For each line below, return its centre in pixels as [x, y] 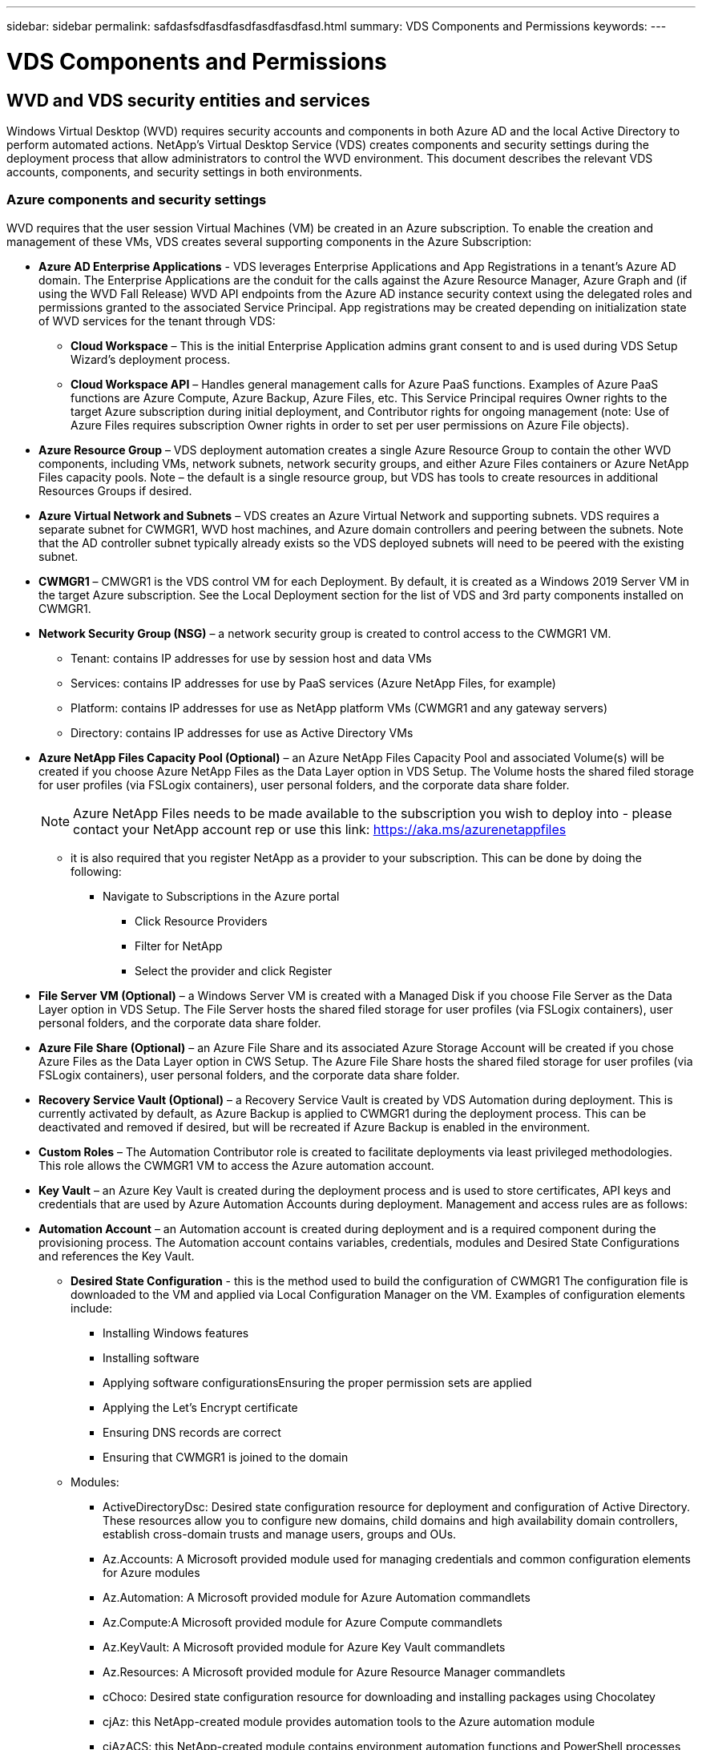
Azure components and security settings [137, 200]
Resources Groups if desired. [115, 490]
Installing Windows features [176, 1333]
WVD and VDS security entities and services [188, 100]
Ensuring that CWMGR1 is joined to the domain [226, 1457]
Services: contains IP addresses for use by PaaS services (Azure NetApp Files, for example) [313, 683]
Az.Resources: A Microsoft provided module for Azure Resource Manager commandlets [334, 1671]
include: [92, 1308]
